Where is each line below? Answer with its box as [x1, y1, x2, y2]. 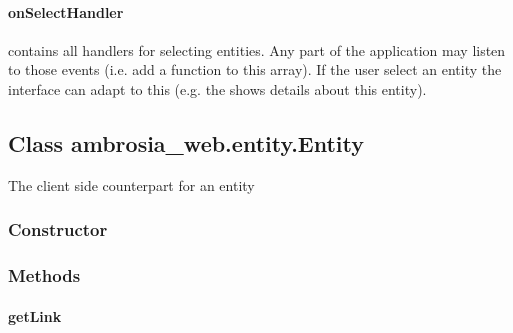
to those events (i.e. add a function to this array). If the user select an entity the [8, 59, 502, 80]
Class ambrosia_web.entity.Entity [8, 127, 365, 158]
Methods [8, 263, 81, 288]
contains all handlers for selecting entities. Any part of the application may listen [8, 39, 506, 60]
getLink [8, 305, 62, 326]
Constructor [8, 217, 108, 242]
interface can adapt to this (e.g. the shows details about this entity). [8, 78, 427, 99]
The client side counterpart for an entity [8, 174, 255, 195]
